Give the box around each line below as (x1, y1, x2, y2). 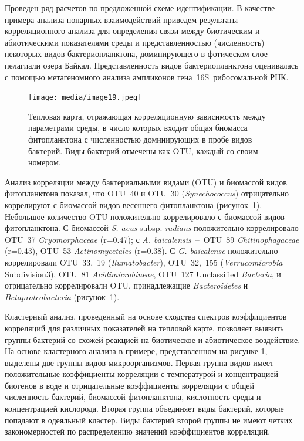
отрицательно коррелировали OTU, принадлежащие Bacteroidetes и (5, 279, 248, 291)
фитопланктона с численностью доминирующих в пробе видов (28, 133, 252, 145)
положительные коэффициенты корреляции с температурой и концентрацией (5, 368, 278, 380)
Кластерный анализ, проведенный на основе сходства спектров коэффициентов (5, 310, 287, 323)
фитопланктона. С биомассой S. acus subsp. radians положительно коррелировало (5, 222, 299, 234)
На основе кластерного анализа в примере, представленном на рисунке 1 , (5, 345, 268, 357)
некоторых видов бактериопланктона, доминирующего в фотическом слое (5, 48, 268, 60)
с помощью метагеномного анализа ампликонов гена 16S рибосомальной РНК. (5, 70, 289, 83)
